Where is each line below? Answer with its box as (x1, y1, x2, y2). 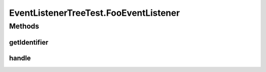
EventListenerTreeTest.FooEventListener (9, 7, 180, 18)
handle (9, 54, 31, 62)
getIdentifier (9, 38, 49, 46)
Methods (9, 22, 39, 31)
